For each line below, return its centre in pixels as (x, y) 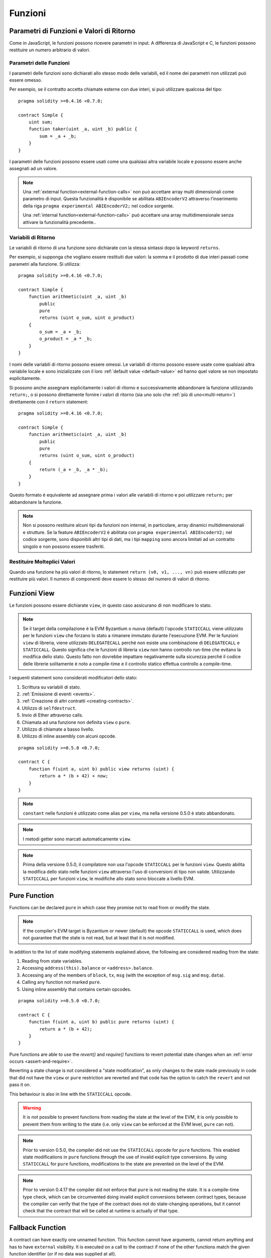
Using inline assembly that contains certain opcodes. (77, 989)
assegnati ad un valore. (33, 169)
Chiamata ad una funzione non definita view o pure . (76, 722)
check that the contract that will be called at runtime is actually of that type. (101, 1211)
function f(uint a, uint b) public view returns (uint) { (101, 769)
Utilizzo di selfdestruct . (49, 708)
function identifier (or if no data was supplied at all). (63, 1254)
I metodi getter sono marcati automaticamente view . (77, 839)
